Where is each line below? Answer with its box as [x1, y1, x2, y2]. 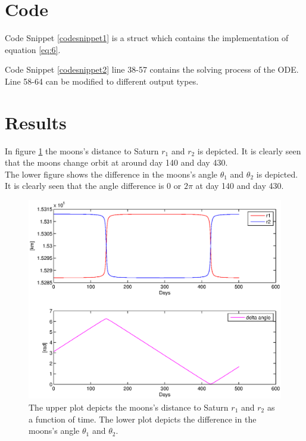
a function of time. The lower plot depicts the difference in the [29, 412, 257, 425]
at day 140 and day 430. [195, 179, 284, 192]
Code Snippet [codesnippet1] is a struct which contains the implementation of [5, 32, 289, 44]
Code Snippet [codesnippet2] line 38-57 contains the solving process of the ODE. [5, 63, 299, 76]
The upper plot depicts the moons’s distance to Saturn [29, 400, 229, 413]
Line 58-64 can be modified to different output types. [5, 74, 199, 87]
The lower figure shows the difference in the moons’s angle [5, 167, 217, 180]
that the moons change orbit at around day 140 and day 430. [5, 156, 228, 169]
